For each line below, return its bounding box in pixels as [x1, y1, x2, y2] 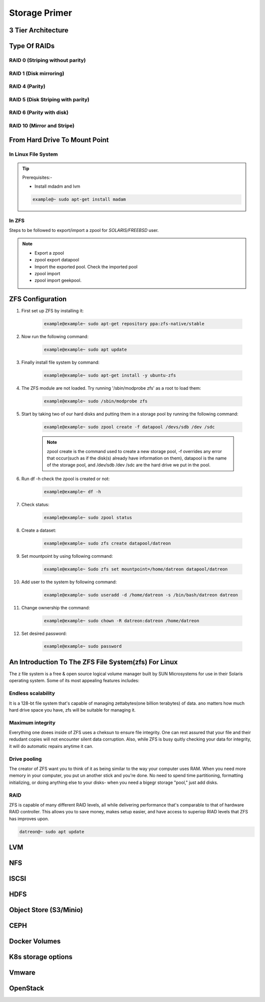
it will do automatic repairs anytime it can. [9, 743, 93, 749]
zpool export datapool [34, 257, 79, 263]
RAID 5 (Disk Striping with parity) [9, 96, 90, 103]
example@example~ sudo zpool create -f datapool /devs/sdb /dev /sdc [44, 424, 215, 430]
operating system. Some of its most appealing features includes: [9, 678, 140, 684]
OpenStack [9, 984, 44, 993]
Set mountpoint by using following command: [21, 553, 113, 559]
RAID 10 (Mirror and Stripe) [9, 122, 75, 129]
